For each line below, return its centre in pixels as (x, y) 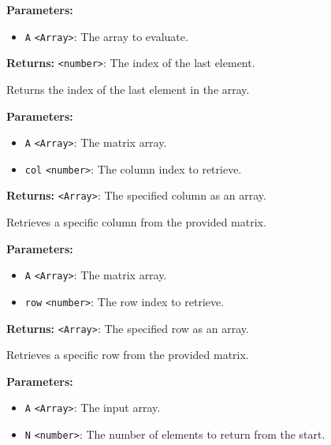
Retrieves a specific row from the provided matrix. (128, 355)
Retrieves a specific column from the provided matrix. (136, 222)
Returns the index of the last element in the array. (128, 89)
